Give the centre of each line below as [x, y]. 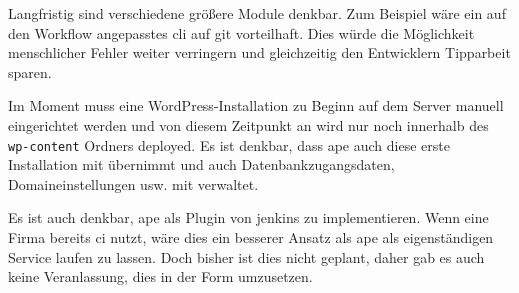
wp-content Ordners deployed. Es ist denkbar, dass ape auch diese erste [229, 144]
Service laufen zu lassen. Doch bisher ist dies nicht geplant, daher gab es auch [246, 256]
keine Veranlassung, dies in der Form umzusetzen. [160, 276]
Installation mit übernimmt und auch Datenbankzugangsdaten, [201, 164]
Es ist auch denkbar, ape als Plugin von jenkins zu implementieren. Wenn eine [248, 217]
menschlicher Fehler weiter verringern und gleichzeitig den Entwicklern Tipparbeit [259, 52]
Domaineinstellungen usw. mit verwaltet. [133, 183]
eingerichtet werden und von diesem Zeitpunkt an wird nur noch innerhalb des [248, 124]
